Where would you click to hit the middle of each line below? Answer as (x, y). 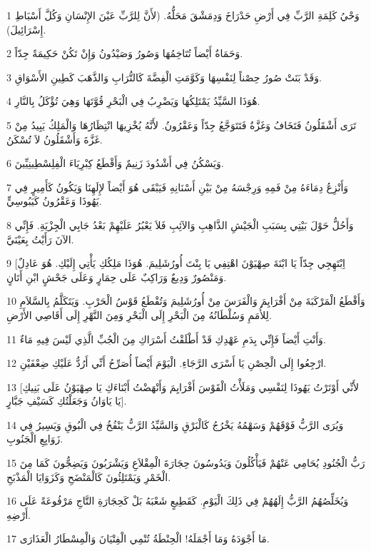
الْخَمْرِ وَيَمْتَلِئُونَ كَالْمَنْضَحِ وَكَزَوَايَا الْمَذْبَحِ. (89, 476)
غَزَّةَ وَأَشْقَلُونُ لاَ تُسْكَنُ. (55, 139)
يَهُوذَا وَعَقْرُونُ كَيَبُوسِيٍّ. (54, 201)
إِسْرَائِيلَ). (26, 29)
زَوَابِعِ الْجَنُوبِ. (35, 439)
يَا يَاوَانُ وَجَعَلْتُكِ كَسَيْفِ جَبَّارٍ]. (67, 401)
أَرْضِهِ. (19, 514)
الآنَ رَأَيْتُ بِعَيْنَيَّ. (40, 239)
